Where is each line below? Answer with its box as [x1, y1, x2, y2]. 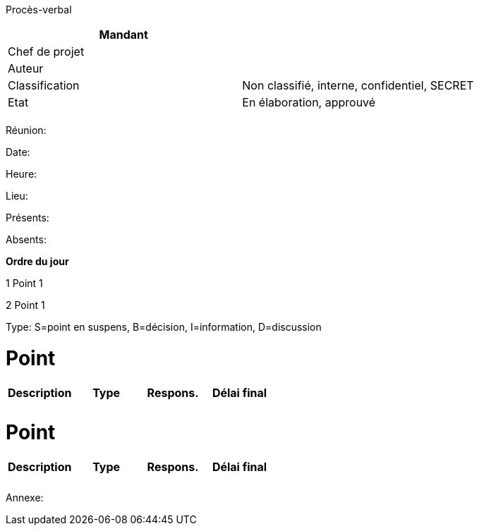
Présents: [6, 212, 49, 224]
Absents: [6, 233, 47, 245]
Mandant [99, 28, 148, 42]
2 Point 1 [6, 299, 45, 311]
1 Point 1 [6, 277, 43, 289]
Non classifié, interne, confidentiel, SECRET [242, 78, 474, 92]
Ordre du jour [6, 255, 69, 267]
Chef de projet [8, 44, 85, 59]
